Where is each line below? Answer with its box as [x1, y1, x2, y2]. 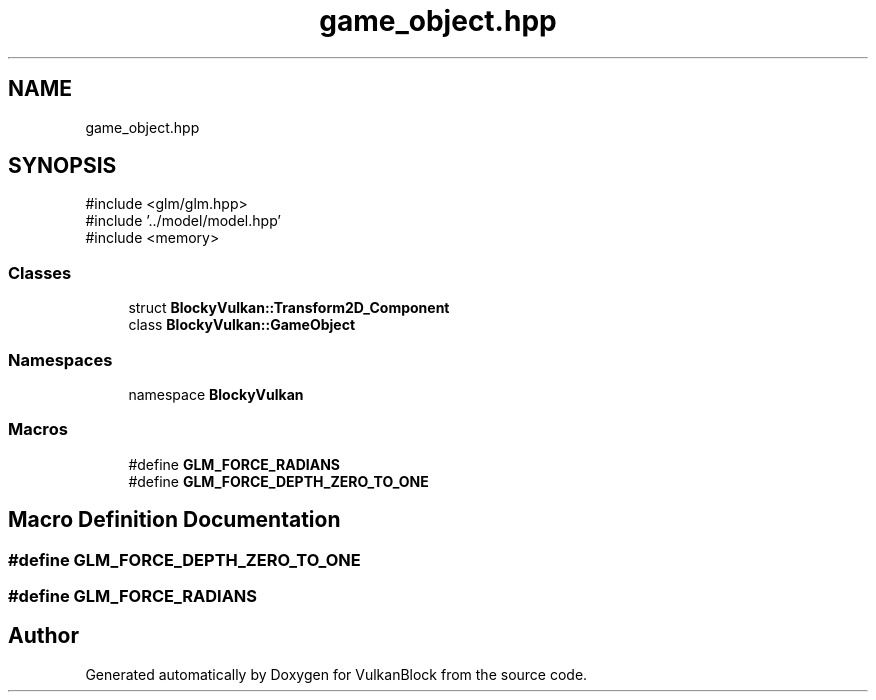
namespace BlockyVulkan [128, 385, 304, 403]
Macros [8, 419, 68, 440]
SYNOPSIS [8, 153, 117, 179]
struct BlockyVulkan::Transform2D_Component [128, 299, 450, 317]
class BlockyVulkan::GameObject [128, 316, 356, 334]
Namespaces [8, 349, 113, 370]
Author [8, 623, 79, 649]
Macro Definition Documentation [8, 507, 341, 533]
